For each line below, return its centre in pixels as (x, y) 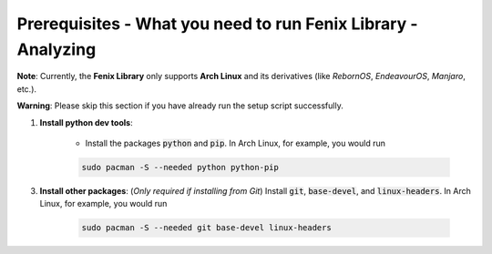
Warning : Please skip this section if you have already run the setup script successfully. (180, 106)
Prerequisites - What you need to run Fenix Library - (217, 24)
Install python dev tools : (86, 122)
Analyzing (56, 49)
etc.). (26, 89)
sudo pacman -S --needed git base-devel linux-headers (206, 228)
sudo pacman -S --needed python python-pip (180, 167)
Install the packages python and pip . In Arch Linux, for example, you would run (236, 143)
